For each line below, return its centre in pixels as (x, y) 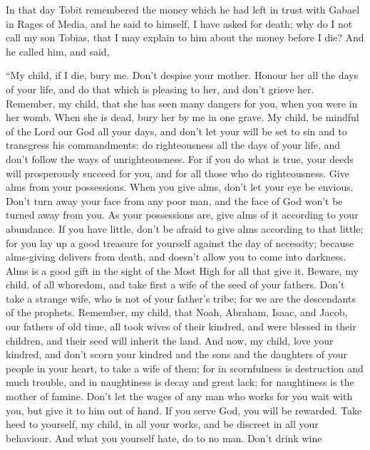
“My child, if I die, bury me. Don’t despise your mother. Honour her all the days (182, 75)
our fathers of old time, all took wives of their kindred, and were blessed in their (181, 326)
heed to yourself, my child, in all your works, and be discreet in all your (162, 424)
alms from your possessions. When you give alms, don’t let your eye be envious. (180, 187)
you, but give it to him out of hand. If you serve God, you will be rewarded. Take (184, 410)
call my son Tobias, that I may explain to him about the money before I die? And (185, 37)
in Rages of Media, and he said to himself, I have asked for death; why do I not (179, 23)
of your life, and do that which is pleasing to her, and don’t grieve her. (160, 89)
